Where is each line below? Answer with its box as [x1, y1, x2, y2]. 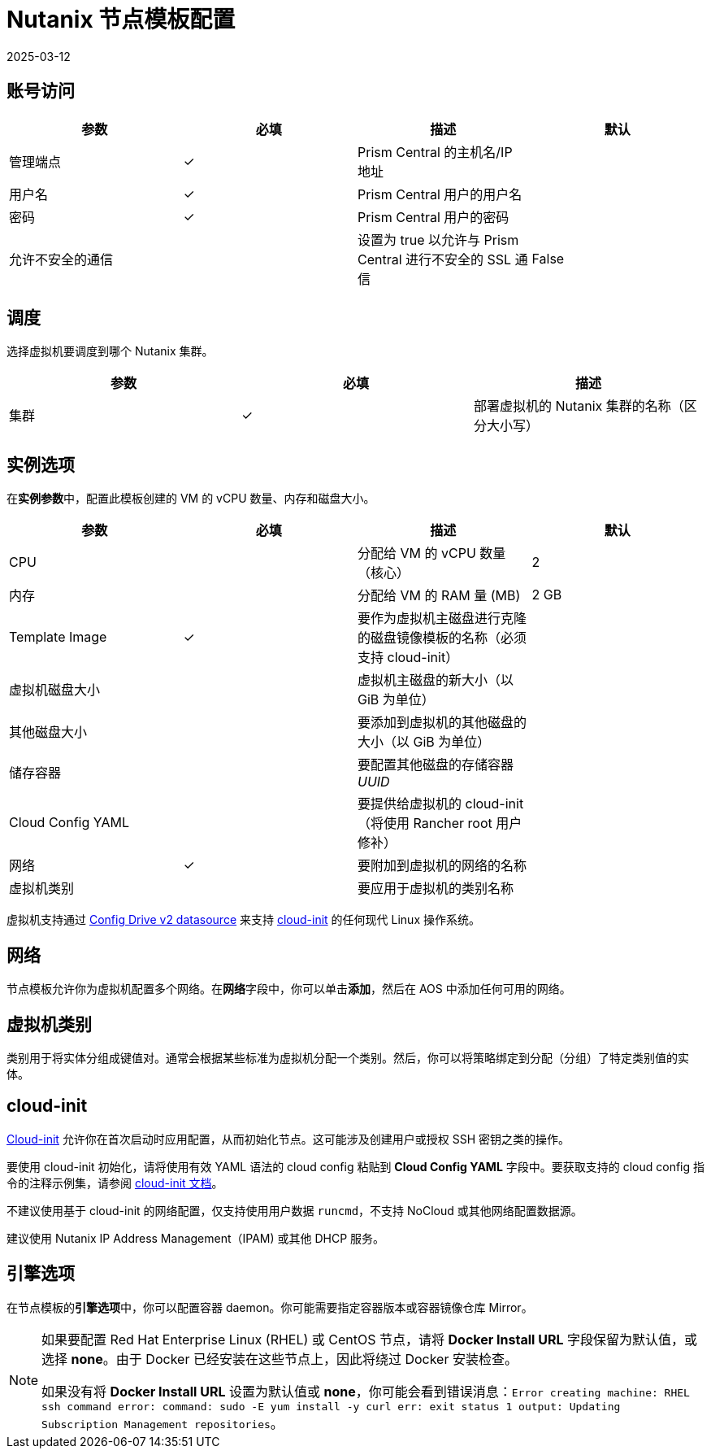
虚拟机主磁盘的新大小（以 [358, 672, 514, 689]
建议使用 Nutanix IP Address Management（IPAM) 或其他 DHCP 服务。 [7, 1231, 385, 1245]
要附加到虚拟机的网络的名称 [358, 857, 527, 874]
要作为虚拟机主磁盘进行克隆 [358, 610, 527, 627]
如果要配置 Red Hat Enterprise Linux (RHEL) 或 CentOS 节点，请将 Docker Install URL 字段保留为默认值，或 [41, 1331, 697, 1348]
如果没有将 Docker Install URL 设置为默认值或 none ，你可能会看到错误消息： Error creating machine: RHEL [41, 1383, 690, 1400]
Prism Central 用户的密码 [358, 208, 509, 225]
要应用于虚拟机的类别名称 [358, 880, 514, 897]
